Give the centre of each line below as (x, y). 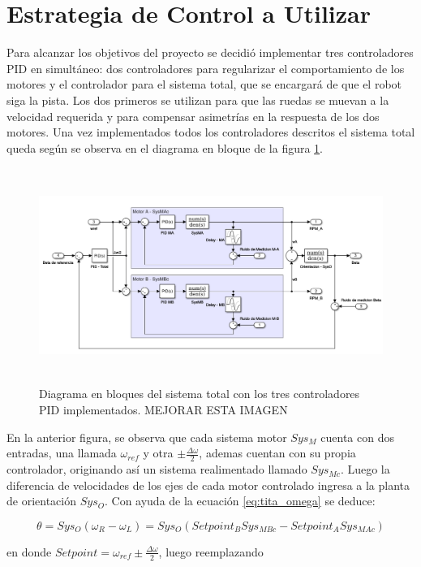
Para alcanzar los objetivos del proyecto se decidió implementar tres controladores (210, 52)
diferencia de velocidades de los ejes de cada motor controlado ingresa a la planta (208, 485)
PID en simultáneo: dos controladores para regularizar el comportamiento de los (206, 68)
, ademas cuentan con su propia (277, 453)
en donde (29, 551)
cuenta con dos (357, 437)
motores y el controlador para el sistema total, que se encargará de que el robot (204, 84)
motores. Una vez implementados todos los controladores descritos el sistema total (211, 132)
